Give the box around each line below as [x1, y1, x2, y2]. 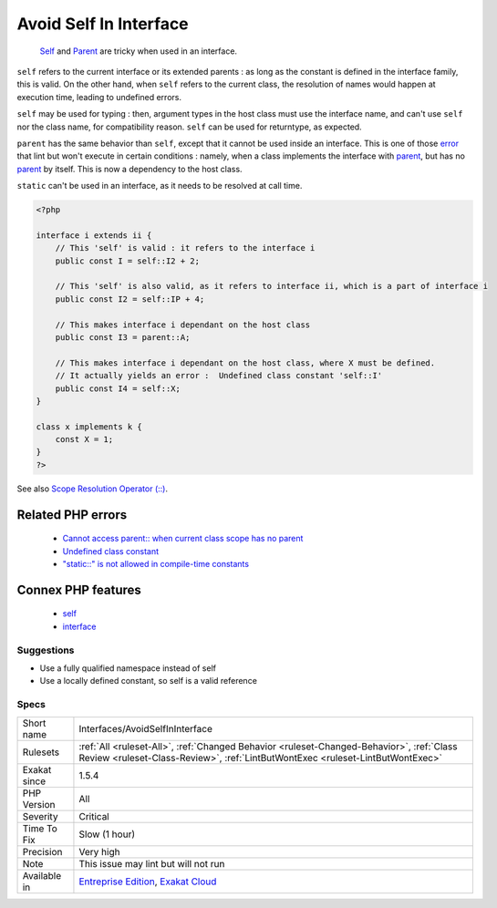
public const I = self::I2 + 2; [55, 255, 201, 266]
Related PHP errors [16, 507, 128, 522]
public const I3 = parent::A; [55, 332, 191, 342]
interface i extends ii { [36, 230, 152, 241]
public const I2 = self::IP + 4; [55, 294, 205, 304]
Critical [78, 810, 109, 822]
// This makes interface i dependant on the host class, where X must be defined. [55, 357, 436, 368]
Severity [22, 810, 58, 822]
